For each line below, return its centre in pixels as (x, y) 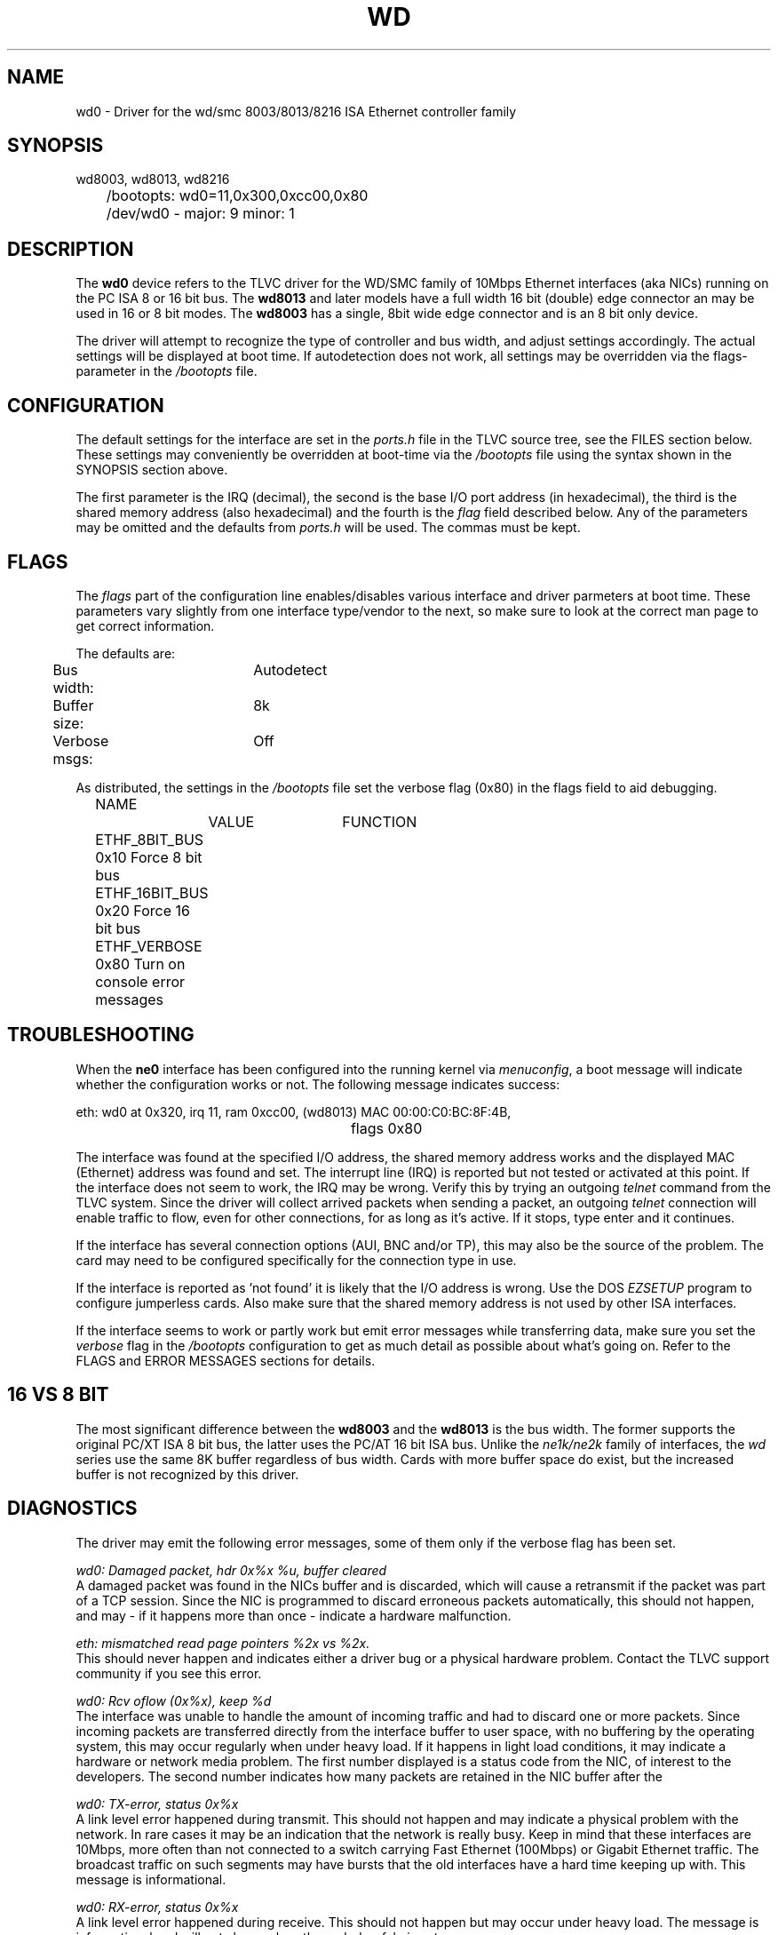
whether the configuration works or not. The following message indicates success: (318, 1084)
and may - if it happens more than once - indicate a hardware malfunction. (294, 1615)
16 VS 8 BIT (58, 1395)
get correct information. (145, 625)
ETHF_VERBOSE (149, 946)
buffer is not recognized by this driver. (187, 1474)
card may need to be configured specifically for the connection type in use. (296, 1260)
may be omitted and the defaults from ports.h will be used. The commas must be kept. (328, 528)
